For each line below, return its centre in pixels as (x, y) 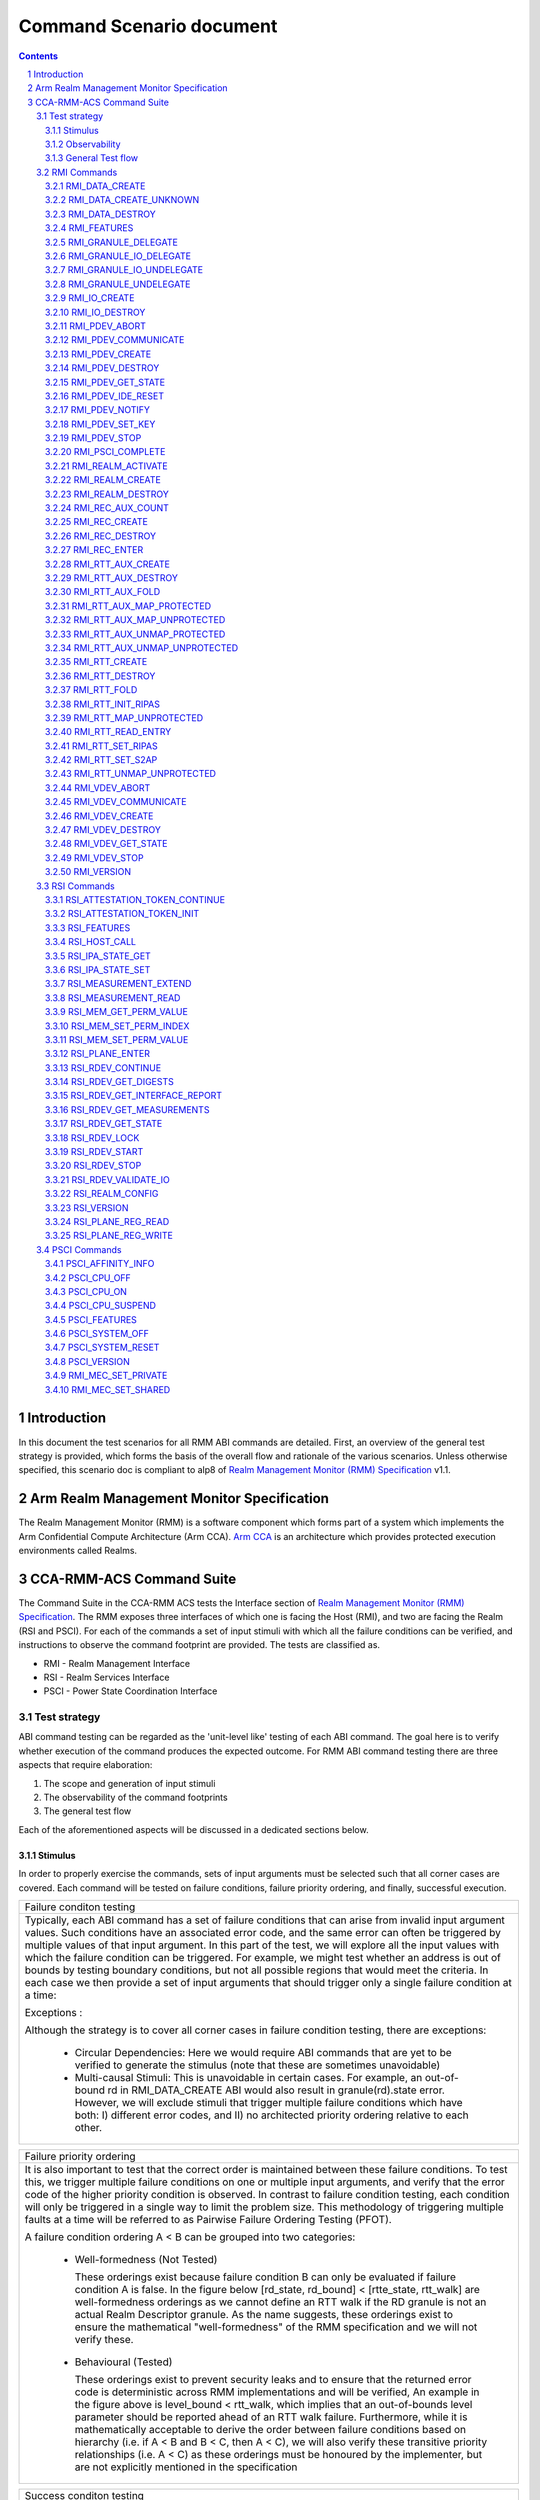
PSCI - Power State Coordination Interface (130, 1691)
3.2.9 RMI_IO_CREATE (90, 298)
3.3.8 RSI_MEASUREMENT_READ (113, 997)
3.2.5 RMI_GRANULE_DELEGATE (112, 242)
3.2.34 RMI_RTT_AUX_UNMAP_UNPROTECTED (142, 647)
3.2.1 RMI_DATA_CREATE (95, 186)
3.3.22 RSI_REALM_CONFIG (102, 1194)
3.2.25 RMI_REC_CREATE (97, 522)
